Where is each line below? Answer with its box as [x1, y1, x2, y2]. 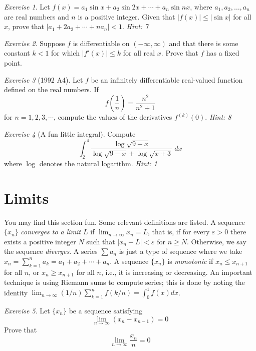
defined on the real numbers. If [4, 84, 99, 95]
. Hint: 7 [122, 21, 149, 32]
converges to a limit [21, 226, 81, 237]
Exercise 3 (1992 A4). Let [4, 74, 83, 85]
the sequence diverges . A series [4, 246, 98, 256]
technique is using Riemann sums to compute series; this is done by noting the [4, 277, 245, 287]
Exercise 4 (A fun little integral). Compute [4, 128, 136, 139]
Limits [4, 187, 49, 208]
